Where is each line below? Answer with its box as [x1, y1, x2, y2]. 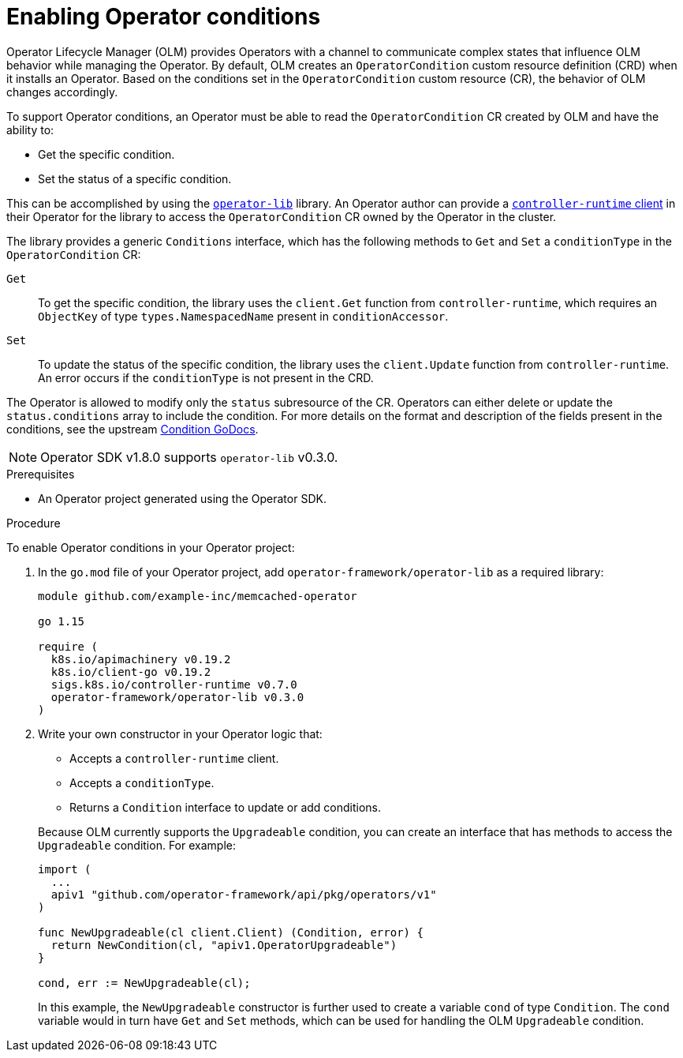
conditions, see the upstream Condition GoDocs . [6, 422, 259, 436]
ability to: [6, 122, 54, 137]
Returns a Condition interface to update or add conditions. [69, 800, 382, 814]
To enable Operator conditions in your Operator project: [6, 540, 295, 554]
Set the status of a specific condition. [38, 171, 232, 186]
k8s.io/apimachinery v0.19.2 [50, 652, 231, 666]
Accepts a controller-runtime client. [69, 751, 279, 765]
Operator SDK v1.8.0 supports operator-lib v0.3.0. [40, 448, 338, 465]
